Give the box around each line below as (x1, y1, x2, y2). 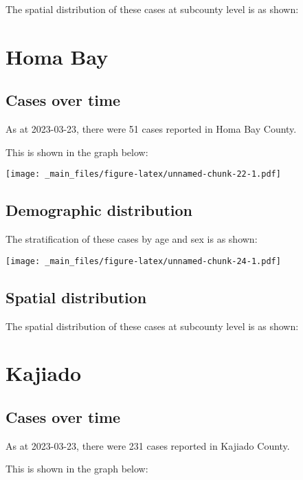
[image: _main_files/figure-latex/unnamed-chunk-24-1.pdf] (5, 256, 281, 266)
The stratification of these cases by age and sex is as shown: (5, 232, 258, 246)
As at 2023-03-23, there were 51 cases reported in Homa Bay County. (5, 122, 297, 136)
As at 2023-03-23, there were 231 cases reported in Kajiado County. (5, 438, 290, 452)
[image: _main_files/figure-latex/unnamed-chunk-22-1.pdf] (5, 169, 281, 179)
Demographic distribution (5, 199, 192, 221)
